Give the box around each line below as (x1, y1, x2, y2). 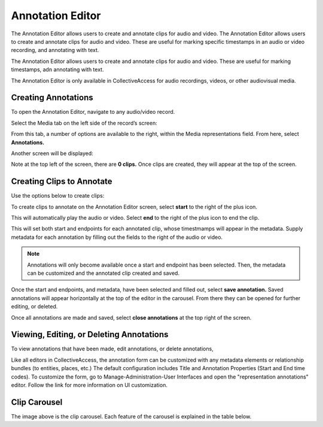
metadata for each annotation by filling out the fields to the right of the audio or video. (11, 234, 223, 241)
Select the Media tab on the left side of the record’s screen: (11, 119, 158, 126)
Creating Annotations (11, 93, 93, 103)
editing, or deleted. (11, 303, 58, 310)
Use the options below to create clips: (11, 192, 105, 199)
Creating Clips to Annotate (11, 177, 113, 187)
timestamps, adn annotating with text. (11, 66, 104, 73)
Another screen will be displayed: (11, 150, 94, 157)
